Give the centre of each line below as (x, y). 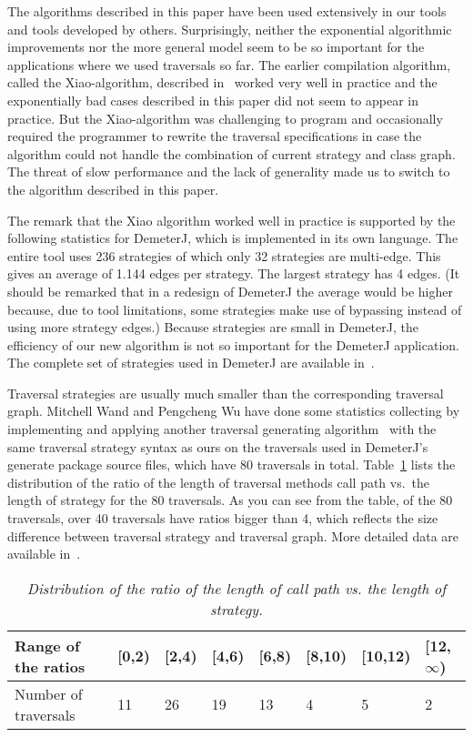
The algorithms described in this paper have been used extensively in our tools (227, 11)
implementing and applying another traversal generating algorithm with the (222, 429)
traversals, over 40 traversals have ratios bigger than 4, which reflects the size (223, 518)
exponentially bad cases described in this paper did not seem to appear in (213, 100)
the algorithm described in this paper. (113, 189)
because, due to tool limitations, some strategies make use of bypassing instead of (235, 309)
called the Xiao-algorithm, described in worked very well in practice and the (222, 82)
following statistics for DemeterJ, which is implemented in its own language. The (233, 238)
